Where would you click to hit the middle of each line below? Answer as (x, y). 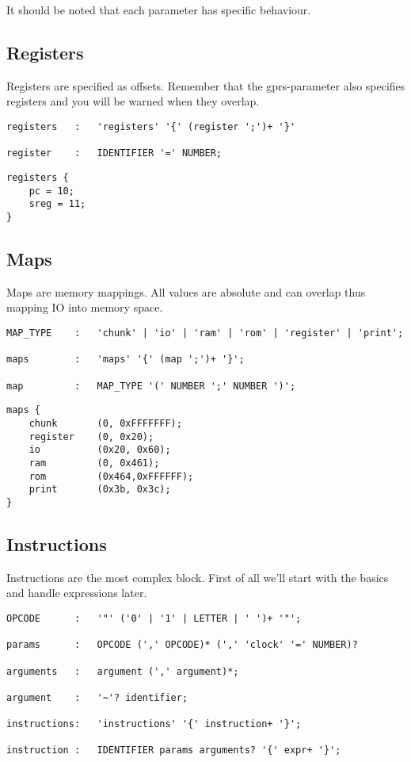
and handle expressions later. (77, 593)
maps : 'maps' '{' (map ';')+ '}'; (126, 360)
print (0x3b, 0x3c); (100, 490)
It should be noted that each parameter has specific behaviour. (159, 10)
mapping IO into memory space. (85, 307)
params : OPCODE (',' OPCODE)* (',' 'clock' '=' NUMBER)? (182, 645)
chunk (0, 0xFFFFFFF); (105, 423)
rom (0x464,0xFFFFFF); (111, 476)
